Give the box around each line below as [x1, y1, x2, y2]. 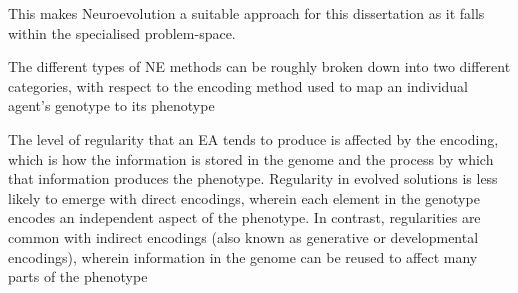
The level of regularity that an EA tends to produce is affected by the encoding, [8, 128, 499, 149]
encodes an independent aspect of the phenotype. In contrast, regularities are [8, 207, 481, 228]
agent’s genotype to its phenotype [8, 95, 215, 116]
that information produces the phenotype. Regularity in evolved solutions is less [8, 168, 498, 189]
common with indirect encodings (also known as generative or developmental [8, 226, 479, 247]
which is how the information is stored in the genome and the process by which [8, 148, 494, 169]
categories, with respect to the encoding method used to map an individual [8, 75, 468, 96]
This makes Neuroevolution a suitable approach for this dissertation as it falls [8, 3, 485, 23]
